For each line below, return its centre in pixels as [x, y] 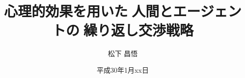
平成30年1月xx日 [123, 69]
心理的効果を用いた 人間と [89, 11]
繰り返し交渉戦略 [138, 30]
